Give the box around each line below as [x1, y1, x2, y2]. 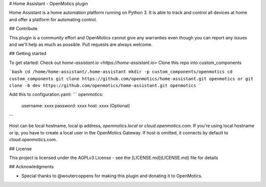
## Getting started [9, 51, 47, 57]
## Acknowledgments [9, 164, 54, 170]
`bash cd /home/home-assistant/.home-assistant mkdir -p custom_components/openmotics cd [9, 69, 233, 75]
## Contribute [9, 26, 38, 31]
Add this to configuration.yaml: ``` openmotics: [9, 92, 103, 97]
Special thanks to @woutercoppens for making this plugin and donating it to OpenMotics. [21, 173, 203, 179]
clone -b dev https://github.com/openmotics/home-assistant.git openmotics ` [9, 83, 201, 88]
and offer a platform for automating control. [9, 16, 97, 22]
